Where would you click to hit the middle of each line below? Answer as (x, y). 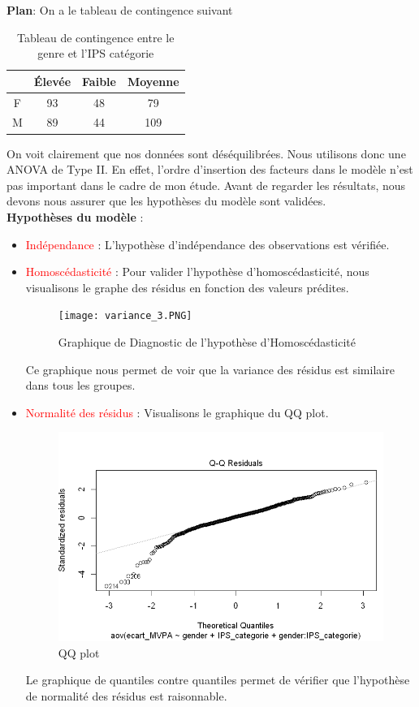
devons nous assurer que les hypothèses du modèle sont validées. (166, 201)
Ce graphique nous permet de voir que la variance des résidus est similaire (210, 369)
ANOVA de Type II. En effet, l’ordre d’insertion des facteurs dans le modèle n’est (210, 169)
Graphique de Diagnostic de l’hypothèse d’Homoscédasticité (207, 341)
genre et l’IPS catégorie (96, 53)
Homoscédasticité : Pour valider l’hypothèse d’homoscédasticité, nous (197, 272)
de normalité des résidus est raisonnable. (126, 695)
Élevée (52, 81)
